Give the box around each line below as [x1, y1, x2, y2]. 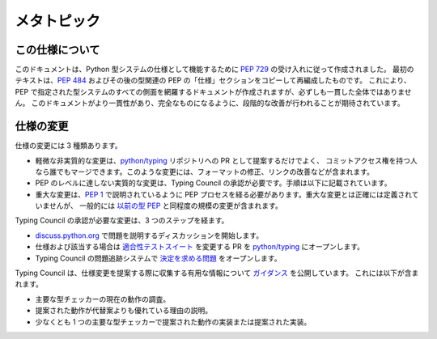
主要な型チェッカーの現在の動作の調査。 [35, 294, 170, 303]
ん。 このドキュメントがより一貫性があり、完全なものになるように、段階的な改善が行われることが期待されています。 [15, 98, 405, 108]
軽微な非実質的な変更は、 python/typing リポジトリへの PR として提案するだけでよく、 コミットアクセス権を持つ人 [35, 155, 418, 165]
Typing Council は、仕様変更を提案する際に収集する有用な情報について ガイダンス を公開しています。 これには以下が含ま [15, 268, 419, 278]
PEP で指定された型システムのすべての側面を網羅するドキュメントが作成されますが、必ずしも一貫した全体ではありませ [15, 87, 412, 96]
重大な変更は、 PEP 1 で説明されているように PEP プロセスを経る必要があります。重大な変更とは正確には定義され [35, 189, 412, 199]
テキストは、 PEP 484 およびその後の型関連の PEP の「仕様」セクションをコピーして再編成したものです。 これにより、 [15, 75, 411, 85]
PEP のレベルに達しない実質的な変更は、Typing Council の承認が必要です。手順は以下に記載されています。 [35, 178, 392, 188]
